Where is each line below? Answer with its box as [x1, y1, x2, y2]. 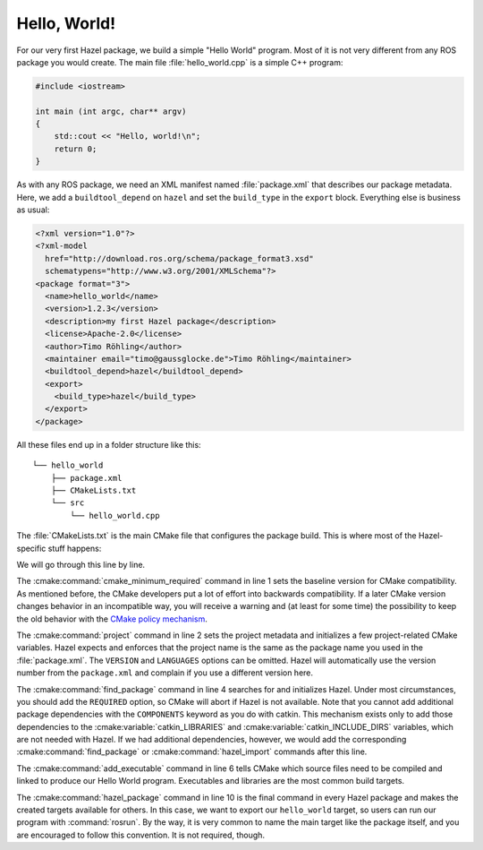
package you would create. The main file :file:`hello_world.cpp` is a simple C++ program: [16, 56, 343, 67]
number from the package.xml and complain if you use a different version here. [16, 667, 313, 678]
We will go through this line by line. [16, 559, 146, 570]
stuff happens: [47, 543, 102, 554]
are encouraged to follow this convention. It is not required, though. [16, 829, 266, 840]
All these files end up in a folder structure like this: [16, 439, 201, 450]
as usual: [16, 204, 50, 215]
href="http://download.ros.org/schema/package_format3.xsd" [45, 253, 314, 263]
